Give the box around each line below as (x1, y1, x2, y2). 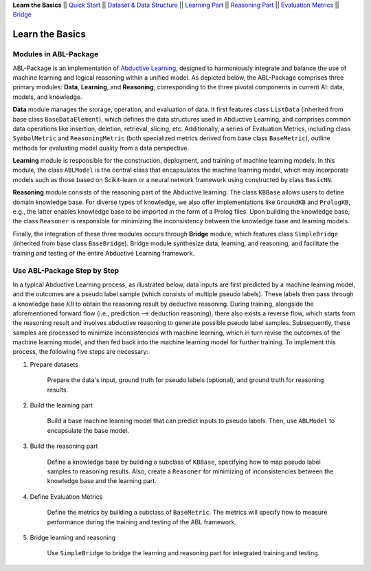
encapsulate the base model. (47, 426, 130, 434)
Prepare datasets (30, 360, 79, 368)
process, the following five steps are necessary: (12, 348, 149, 356)
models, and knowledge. (12, 93, 82, 101)
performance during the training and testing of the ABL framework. (47, 517, 237, 526)
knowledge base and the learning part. (47, 477, 157, 485)
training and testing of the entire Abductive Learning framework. (12, 249, 195, 257)
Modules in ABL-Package (12, 49, 99, 59)
